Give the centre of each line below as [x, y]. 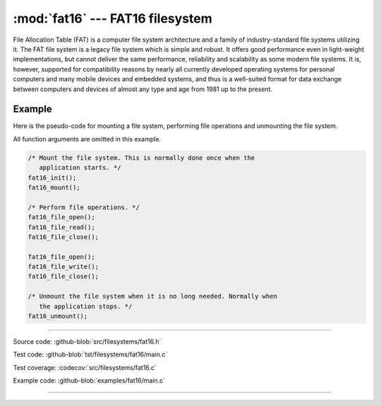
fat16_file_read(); [61, 227]
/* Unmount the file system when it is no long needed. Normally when [153, 296]
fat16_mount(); [54, 187]
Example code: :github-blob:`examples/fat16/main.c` [89, 381]
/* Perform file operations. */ [84, 207]
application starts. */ [80, 168]
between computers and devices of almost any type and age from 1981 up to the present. [143, 89]
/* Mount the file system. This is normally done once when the [141, 158]
